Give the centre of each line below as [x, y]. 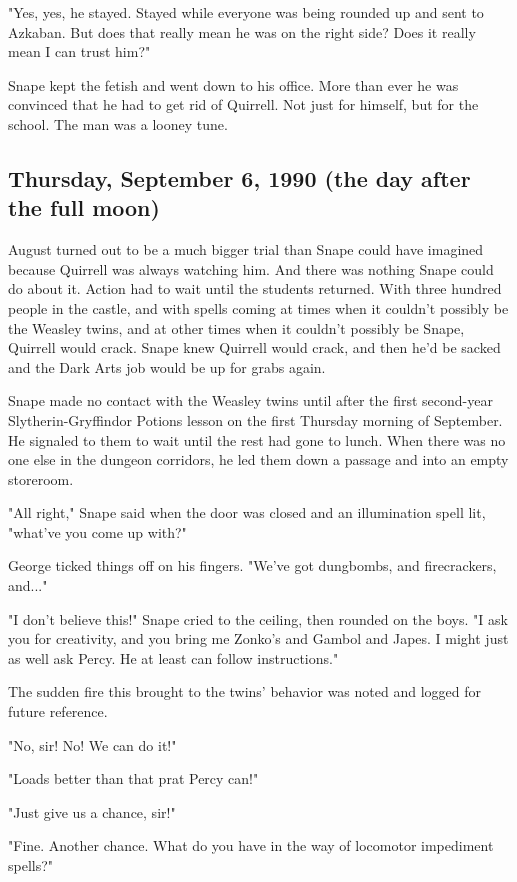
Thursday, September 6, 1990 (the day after [239, 177]
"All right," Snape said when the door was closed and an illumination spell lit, [247, 512]
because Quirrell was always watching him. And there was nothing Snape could [251, 268]
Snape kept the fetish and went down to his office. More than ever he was [233, 84]
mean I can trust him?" [79, 51]
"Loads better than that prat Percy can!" [133, 778]
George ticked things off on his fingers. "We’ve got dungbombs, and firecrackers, [252, 565]
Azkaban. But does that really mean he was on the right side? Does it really [242, 31]
